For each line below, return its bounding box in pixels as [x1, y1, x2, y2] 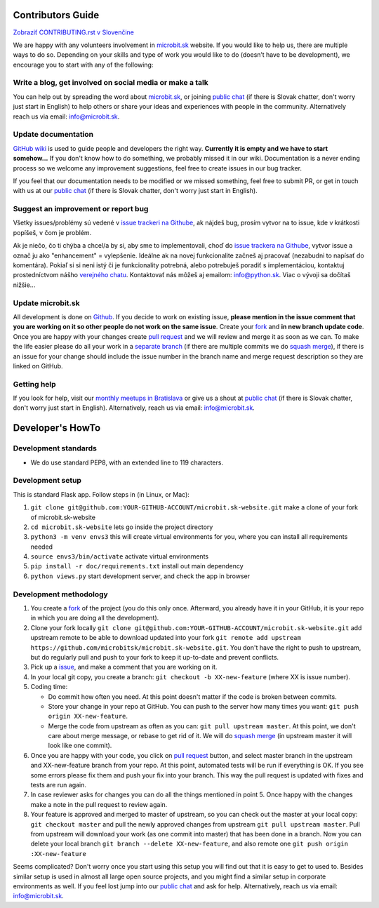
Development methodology [13, 589, 108, 599]
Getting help [13, 379, 56, 389]
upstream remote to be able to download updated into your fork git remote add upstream [30, 634, 301, 642]
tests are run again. [30, 781, 87, 789]
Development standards [13, 443, 98, 453]
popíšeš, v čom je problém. [13, 228, 92, 236]
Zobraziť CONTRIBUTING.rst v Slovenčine [13, 28, 135, 36]
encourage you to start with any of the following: [13, 60, 154, 69]
